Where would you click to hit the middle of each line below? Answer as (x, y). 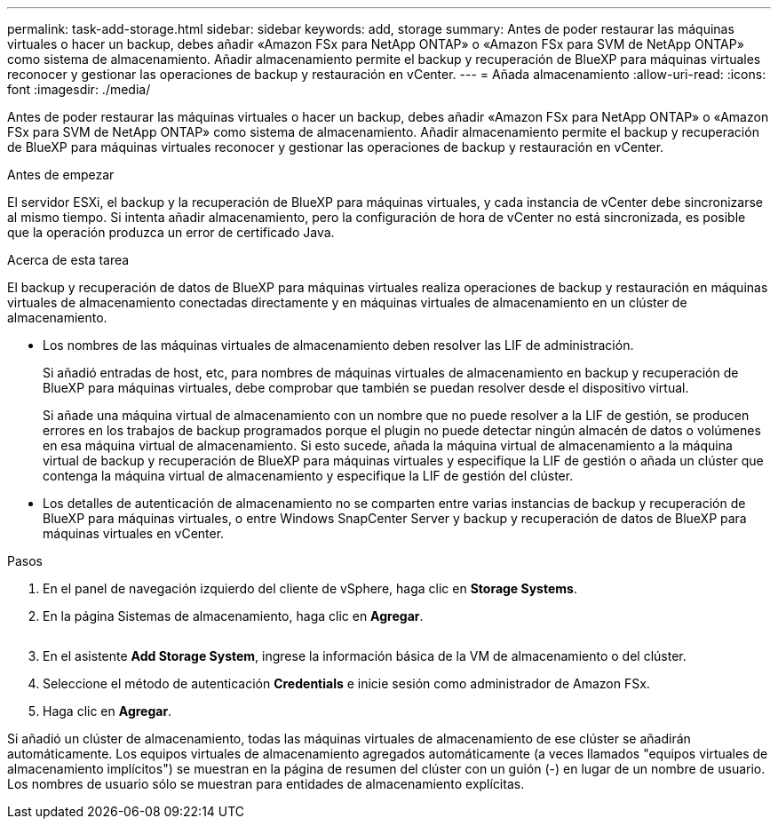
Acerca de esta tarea (68, 260)
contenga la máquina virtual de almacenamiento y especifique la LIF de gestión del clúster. (308, 476)
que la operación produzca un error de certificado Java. (171, 232)
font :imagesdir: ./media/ (79, 89)
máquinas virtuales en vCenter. (134, 533)
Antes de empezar (61, 175)
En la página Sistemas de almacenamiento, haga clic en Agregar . (233, 616)
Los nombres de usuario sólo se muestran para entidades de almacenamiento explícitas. (266, 784)
